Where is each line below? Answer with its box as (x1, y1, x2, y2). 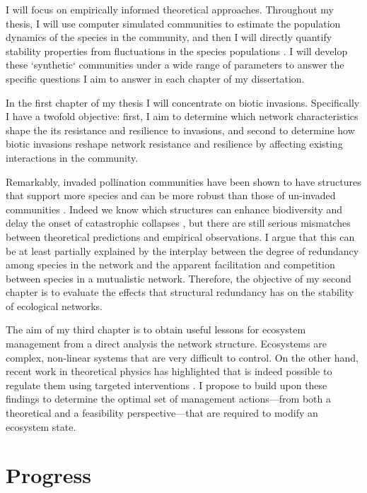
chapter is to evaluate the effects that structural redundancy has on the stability (6, 285, 354, 299)
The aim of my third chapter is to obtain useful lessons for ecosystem (6, 322, 306, 337)
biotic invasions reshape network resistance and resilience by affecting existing (6, 136, 343, 151)
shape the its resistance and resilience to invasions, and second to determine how (6, 122, 355, 137)
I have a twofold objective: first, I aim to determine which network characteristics (6, 109, 359, 124)
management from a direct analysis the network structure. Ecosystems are (6, 336, 327, 351)
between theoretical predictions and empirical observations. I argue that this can (6, 229, 355, 244)
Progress (6, 461, 91, 489)
